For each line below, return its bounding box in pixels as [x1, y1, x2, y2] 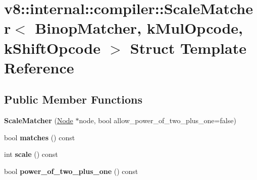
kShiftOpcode [4, 37, 100, 58]
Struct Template [130, 37, 246, 58]
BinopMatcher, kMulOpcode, [35, 18, 243, 38]
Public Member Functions [4, 92, 142, 107]
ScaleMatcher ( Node [4, 115, 73, 126]
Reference [4, 57, 74, 77]
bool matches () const [4, 132, 75, 142]
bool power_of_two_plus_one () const [4, 165, 138, 176]
